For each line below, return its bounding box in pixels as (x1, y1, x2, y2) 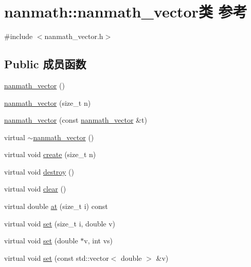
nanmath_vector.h (44, 31, 103, 42)
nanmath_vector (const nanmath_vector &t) (4, 115, 147, 125)
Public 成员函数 (4, 56, 86, 72)
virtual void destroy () (4, 166, 74, 177)
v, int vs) (84, 235, 113, 246)
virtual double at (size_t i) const (4, 201, 108, 212)
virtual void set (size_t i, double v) (4, 218, 116, 228)
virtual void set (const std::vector (4, 252, 109, 263)
